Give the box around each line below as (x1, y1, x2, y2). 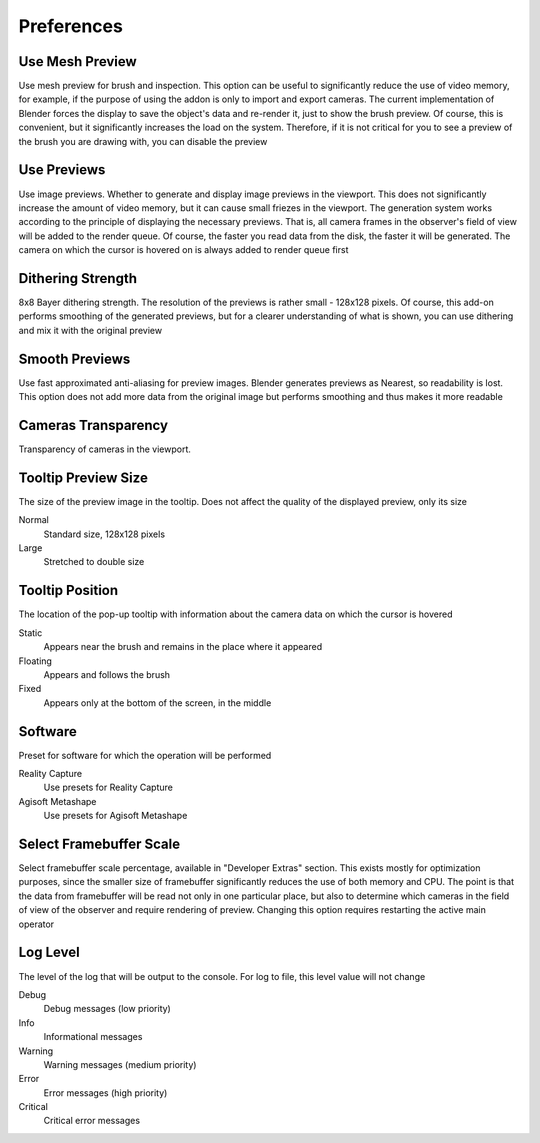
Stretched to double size (43, 556, 145, 568)
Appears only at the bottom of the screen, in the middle (43, 696, 272, 709)
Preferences (18, 15, 124, 37)
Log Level (18, 944, 80, 961)
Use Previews (18, 161, 106, 179)
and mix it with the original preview (18, 324, 163, 336)
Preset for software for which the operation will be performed (18, 749, 272, 761)
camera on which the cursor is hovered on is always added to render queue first (18, 244, 349, 256)
